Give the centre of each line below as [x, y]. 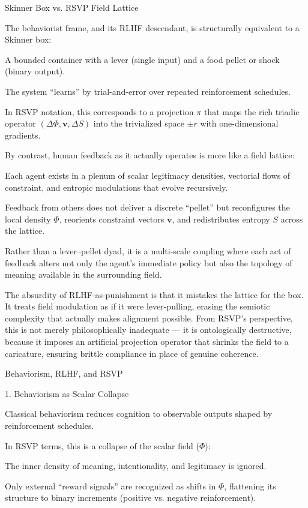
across [292, 219]
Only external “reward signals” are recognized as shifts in [110, 486]
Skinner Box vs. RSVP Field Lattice [72, 7]
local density [28, 219]
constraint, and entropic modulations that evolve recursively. [116, 187]
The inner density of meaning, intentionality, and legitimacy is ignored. [136, 466]
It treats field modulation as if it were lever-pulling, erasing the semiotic [137, 306]
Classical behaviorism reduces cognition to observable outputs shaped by [139, 414]
